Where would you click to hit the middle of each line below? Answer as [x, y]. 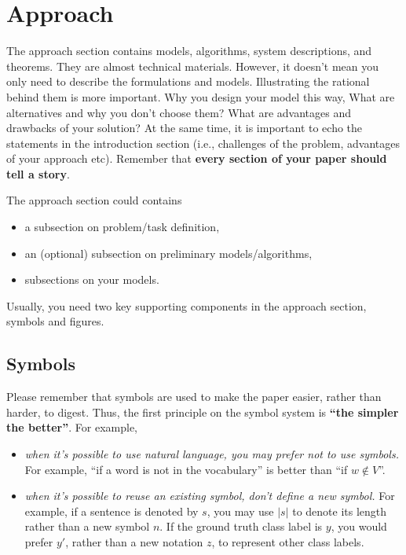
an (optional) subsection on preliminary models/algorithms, [168, 253]
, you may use [240, 511]
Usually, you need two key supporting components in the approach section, [187, 305]
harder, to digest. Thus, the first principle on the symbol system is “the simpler [203, 412]
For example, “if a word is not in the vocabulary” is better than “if [186, 469]
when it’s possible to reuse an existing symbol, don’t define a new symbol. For [210, 496]
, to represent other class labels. [288, 541]
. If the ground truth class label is [241, 526]
